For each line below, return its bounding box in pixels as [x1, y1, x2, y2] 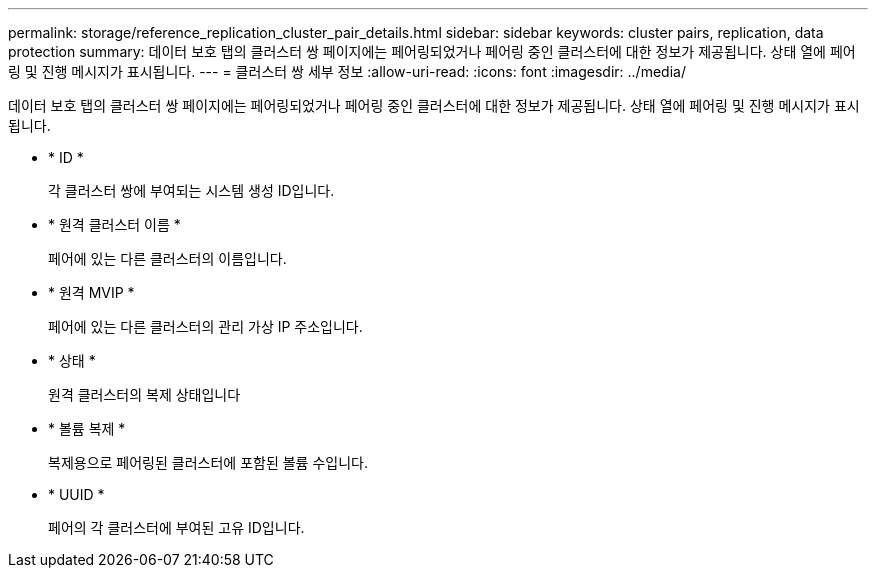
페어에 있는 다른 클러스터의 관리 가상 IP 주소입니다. [48, 318, 363, 335]
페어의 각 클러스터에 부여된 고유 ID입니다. [48, 519, 305, 536]
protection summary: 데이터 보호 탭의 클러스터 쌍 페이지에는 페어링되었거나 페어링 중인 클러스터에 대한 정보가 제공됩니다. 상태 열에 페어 [8, 43, 856, 60]
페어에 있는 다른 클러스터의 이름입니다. [48, 250, 287, 267]
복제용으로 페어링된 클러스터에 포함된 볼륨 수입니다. [48, 454, 368, 471]
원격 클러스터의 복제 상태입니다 [48, 386, 241, 403]
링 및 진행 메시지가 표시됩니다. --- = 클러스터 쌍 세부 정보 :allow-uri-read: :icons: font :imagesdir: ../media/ [8, 63, 686, 80]
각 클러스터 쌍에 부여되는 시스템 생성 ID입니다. [48, 182, 335, 199]
